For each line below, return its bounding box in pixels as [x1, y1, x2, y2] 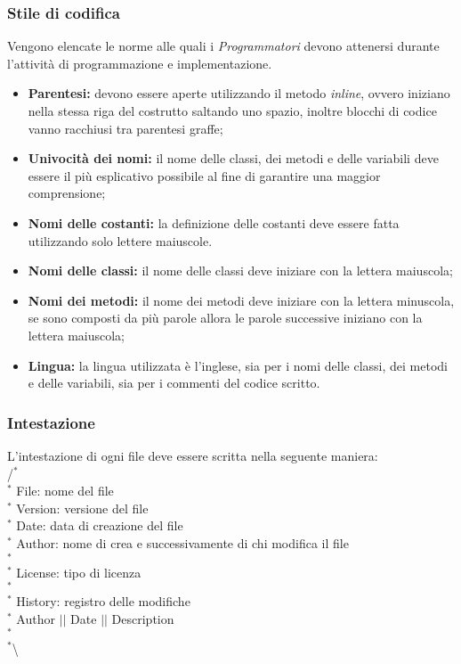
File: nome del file [16, 481, 114, 500]
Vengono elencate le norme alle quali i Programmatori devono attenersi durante [7, 37, 440, 55]
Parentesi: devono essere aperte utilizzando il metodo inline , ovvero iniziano [28, 84, 450, 102]
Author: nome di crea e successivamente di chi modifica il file [16, 533, 349, 552]
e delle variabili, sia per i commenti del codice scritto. [28, 373, 320, 392]
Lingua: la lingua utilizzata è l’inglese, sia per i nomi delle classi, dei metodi [28, 356, 448, 374]
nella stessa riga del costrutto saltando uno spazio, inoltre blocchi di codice [28, 102, 437, 119]
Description [111, 609, 174, 627]
